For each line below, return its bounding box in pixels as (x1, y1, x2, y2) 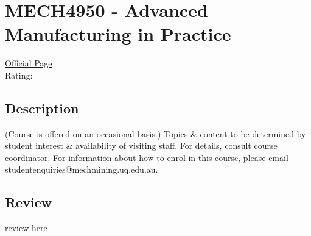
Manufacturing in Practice (5, 21, 231, 46)
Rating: (5, 68, 33, 81)
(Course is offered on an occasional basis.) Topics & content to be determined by (5, 127, 306, 140)
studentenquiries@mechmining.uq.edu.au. (5, 163, 158, 176)
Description (5, 98, 79, 117)
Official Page (5, 57, 52, 70)
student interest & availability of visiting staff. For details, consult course (5, 139, 278, 152)
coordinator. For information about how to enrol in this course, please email (5, 151, 288, 163)
